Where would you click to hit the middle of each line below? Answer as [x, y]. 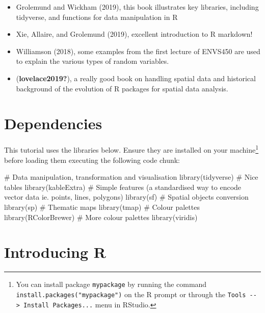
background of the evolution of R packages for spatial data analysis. [122, 88]
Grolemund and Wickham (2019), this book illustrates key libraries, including [137, 7]
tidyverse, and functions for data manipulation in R [97, 17]
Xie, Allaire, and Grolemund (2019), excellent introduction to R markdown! [134, 34]
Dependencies [53, 123]
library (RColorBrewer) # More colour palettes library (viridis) [101, 217]
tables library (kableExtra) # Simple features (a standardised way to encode [123, 187]
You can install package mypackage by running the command [111, 284]
